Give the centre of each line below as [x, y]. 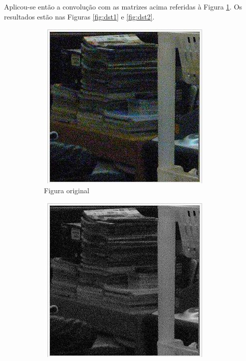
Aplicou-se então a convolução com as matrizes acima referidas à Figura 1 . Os [123, 6]
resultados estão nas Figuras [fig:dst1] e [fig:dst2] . [79, 16]
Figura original [67, 190]
